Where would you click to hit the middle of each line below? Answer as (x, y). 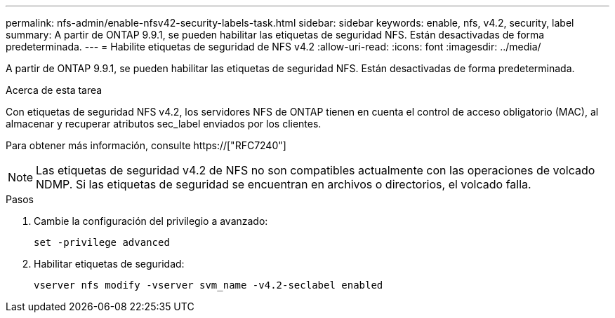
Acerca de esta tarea (54, 90)
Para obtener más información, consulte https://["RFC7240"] (146, 145)
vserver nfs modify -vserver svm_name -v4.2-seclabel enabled (209, 285)
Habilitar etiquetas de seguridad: (109, 264)
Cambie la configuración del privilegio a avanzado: (151, 221)
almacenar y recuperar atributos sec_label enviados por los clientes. (164, 124)
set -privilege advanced (102, 242)
